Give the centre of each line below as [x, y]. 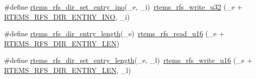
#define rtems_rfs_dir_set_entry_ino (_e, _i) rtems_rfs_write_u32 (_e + [123, 7]
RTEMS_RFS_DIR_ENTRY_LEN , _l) [68, 70]
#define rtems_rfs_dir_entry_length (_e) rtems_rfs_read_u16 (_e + [114, 33]
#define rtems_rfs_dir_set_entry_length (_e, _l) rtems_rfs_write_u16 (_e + [128, 60]
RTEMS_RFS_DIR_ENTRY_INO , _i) [67, 16]
